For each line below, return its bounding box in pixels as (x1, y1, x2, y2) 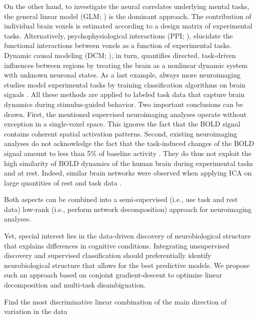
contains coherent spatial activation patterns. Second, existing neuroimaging (4, 128, 237, 138)
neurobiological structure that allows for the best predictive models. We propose (4, 259, 250, 270)
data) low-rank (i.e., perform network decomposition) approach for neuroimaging (4, 203, 252, 214)
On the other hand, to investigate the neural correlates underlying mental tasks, (4, 1, 249, 11)
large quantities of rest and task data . (4, 177, 122, 187)
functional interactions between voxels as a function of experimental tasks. (4, 40, 232, 50)
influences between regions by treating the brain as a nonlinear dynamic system (4, 59, 248, 70)
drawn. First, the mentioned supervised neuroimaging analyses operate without (4, 108, 246, 119)
